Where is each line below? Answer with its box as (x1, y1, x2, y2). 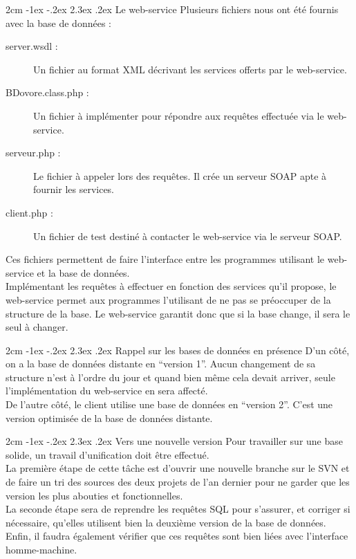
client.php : (6, 205, 53, 219)
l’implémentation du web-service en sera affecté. (6, 383, 208, 398)
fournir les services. (33, 182, 115, 196)
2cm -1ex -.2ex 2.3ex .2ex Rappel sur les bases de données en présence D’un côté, (6, 342, 350, 357)
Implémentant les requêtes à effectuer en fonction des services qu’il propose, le (6, 279, 337, 293)
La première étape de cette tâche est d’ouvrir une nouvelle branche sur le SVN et (6, 461, 350, 475)
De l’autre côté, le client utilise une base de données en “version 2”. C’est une (6, 397, 333, 412)
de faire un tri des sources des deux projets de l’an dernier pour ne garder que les (6, 475, 350, 489)
